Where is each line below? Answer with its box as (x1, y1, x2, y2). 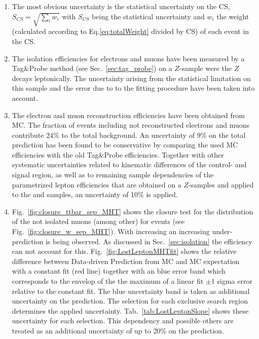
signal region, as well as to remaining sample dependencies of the (12, 169, 214, 180)
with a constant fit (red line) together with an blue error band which (12, 266, 226, 276)
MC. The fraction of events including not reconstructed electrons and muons (12, 120, 250, 130)
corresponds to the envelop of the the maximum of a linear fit (12, 276, 204, 286)
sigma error (217, 276, 252, 286)
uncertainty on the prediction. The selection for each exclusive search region (12, 295, 248, 306)
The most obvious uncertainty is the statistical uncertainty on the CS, (12, 1, 230, 11)
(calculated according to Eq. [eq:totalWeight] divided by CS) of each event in (12, 26, 249, 36)
